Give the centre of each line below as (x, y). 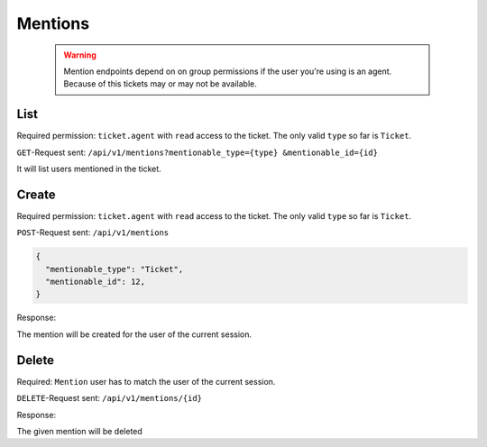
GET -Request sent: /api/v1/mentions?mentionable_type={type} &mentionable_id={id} (198, 152)
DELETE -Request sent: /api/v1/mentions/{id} (110, 398)
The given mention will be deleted (80, 431)
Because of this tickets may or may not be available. (160, 84)
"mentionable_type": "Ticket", (115, 269)
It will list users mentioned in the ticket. (89, 169)
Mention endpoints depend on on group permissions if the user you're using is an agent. (228, 71)
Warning (80, 55)
